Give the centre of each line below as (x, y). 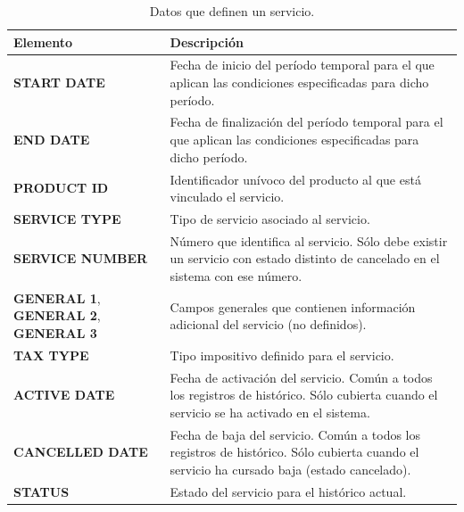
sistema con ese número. (236, 275)
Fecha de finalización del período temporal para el (307, 122)
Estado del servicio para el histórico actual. (288, 491)
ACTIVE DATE (64, 395)
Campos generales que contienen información (293, 306)
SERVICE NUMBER (81, 258)
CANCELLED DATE (81, 452)
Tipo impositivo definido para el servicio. (282, 355)
